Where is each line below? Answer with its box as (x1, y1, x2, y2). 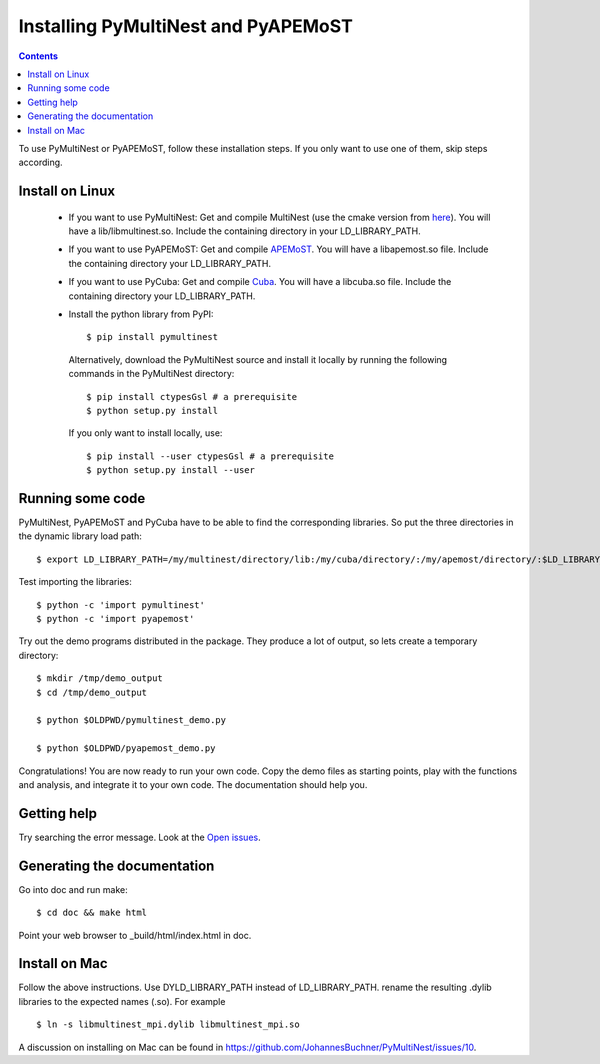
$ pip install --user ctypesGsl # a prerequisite (86, 450, 335, 462)
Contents (18, 50, 59, 62)
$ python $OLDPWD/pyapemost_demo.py (36, 743, 216, 754)
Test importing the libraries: (18, 576, 132, 588)
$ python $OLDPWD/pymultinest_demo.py (36, 715, 227, 726)
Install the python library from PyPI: (68, 308, 214, 320)
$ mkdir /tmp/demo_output (36, 673, 164, 684)
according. (18, 156, 64, 169)
